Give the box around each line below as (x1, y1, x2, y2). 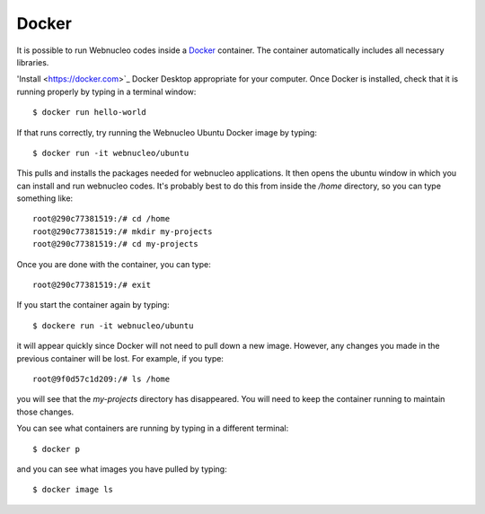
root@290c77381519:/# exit (32, 280, 152, 291)
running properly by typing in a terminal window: (16, 86, 197, 97)
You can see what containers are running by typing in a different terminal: (16, 423, 289, 434)
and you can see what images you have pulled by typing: (16, 463, 228, 475)
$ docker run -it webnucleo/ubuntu (32, 148, 190, 158)
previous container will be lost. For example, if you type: (16, 353, 225, 363)
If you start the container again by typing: (16, 300, 170, 310)
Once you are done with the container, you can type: (16, 258, 211, 269)
